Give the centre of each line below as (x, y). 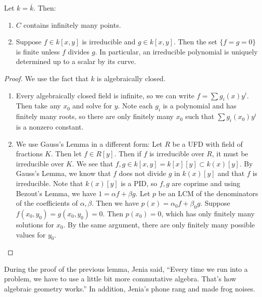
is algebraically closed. (131, 78)
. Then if (128, 154)
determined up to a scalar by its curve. (76, 61)
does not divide (142, 173)
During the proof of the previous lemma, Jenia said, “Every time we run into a (126, 269)
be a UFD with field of (207, 143)
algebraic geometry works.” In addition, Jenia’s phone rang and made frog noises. (130, 289)
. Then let (66, 154)
